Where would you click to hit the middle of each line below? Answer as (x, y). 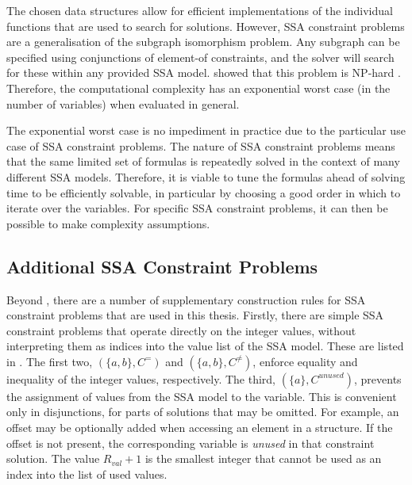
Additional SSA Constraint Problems (162, 266)
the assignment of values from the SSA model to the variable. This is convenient (202, 396)
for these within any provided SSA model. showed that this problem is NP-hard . (204, 73)
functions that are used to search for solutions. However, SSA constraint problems (206, 26)
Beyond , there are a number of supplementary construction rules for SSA (186, 299)
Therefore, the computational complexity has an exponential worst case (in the (198, 88)
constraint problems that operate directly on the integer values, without (181, 330)
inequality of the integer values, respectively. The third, (141, 378)
